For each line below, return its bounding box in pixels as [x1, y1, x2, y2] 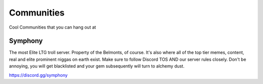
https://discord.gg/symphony [9, 72, 68, 78]
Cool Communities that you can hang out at [9, 24, 96, 30]
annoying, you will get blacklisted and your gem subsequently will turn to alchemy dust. [9, 63, 185, 69]
